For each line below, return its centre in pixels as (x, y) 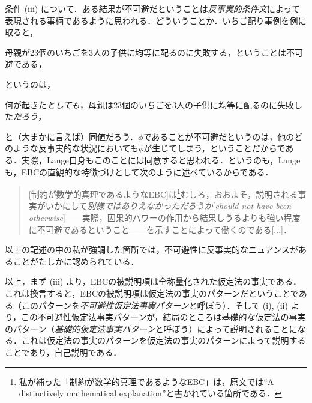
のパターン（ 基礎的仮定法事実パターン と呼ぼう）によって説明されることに (151, 328)
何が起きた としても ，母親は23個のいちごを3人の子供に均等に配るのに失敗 (149, 104)
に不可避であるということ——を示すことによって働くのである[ (151, 229)
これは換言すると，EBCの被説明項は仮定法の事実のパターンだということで (152, 293)
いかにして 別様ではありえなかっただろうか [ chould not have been (168, 206)
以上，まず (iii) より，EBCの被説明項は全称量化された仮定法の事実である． (153, 281)
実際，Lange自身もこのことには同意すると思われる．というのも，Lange (161, 159)
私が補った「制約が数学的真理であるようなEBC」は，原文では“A (146, 381)
